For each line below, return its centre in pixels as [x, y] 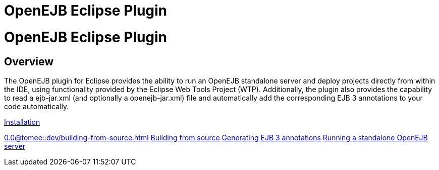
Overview [29, 61]
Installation [22, 122]
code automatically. [37, 106]
